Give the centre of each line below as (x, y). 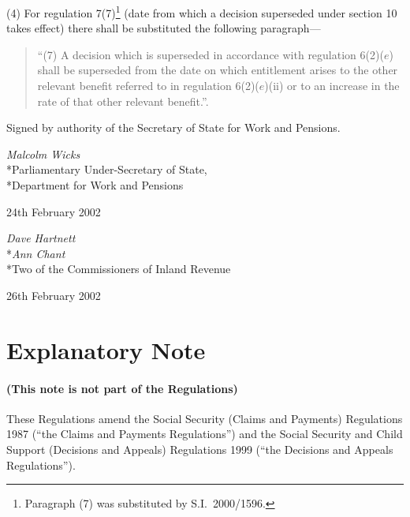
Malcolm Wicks (43, 154)
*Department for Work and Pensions (95, 185)
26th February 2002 (54, 295)
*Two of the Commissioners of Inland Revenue (119, 269)
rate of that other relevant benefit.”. (123, 101)
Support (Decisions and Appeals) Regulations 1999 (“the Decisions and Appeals (200, 449)
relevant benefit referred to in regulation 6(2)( (148, 86)
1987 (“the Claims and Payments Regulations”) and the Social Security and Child (205, 434)
